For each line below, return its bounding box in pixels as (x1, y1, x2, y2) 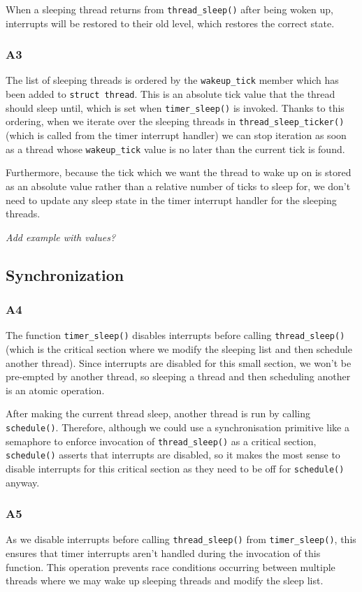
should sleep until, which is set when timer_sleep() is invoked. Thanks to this (6, 100, 345, 115)
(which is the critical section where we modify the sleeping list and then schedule (6, 341, 352, 356)
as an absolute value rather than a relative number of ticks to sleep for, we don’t (6, 178, 351, 193)
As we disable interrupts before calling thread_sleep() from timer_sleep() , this (6, 532, 356, 547)
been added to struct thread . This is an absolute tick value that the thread (6, 87, 335, 101)
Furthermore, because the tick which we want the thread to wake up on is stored (6, 165, 352, 180)
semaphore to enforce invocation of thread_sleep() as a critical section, (6, 433, 317, 448)
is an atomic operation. (6, 382, 105, 397)
